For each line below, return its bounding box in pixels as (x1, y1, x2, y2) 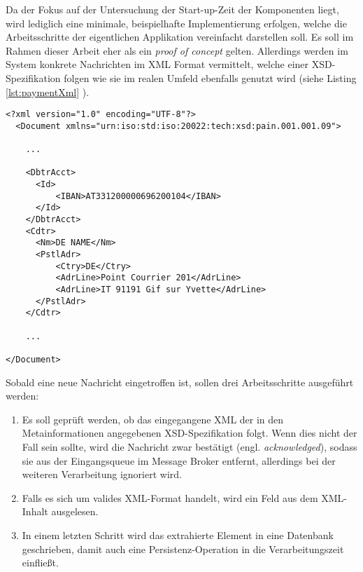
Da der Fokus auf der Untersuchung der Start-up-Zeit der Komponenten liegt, (6, 2, 339, 16)
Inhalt (22, 504, 48, 519)
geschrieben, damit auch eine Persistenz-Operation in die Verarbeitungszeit (22, 541, 344, 556)
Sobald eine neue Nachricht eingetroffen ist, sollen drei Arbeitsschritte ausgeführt (6, 374, 354, 389)
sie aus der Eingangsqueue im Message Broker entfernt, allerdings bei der (22, 453, 336, 468)
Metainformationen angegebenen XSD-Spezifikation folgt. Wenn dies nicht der (22, 425, 357, 440)
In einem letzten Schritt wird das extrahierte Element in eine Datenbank (22, 527, 334, 542)
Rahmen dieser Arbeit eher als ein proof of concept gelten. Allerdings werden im (6, 43, 348, 57)
